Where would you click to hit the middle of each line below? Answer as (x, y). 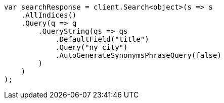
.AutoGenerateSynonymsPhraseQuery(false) (138, 55)
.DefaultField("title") (102, 39)
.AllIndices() (49, 15)
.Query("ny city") (92, 47)
